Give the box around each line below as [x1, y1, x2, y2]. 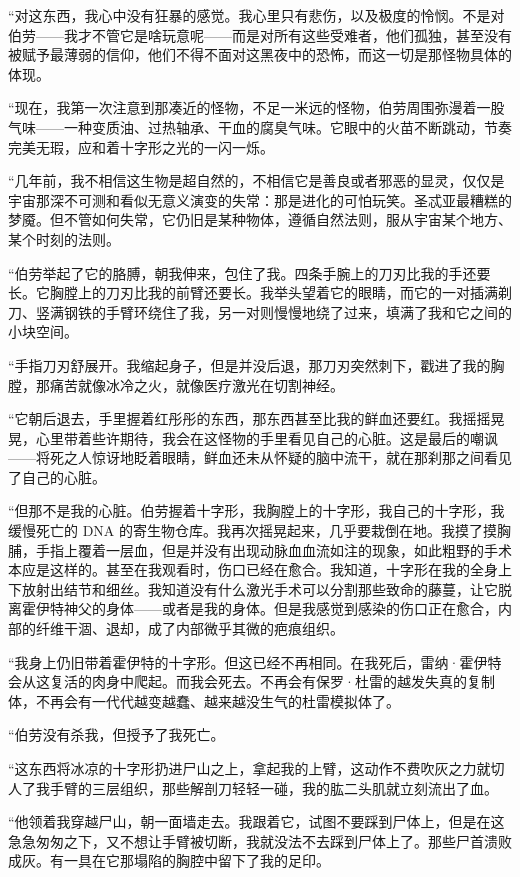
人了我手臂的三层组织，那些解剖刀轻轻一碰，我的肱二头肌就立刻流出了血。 [8, 777, 498, 798]
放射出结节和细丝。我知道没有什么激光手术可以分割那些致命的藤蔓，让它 [21, 578, 498, 599]
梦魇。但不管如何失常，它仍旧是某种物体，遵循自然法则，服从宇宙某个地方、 [8, 209, 512, 230]
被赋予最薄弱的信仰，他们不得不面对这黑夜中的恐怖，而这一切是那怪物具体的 [8, 44, 512, 65]
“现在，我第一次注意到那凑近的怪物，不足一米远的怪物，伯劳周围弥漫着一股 [8, 97, 505, 118]
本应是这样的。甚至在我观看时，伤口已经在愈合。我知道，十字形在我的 [8, 559, 470, 580]
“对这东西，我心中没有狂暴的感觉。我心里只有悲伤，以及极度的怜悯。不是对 [8, 5, 505, 25]
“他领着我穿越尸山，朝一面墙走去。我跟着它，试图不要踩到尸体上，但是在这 [8, 811, 505, 832]
